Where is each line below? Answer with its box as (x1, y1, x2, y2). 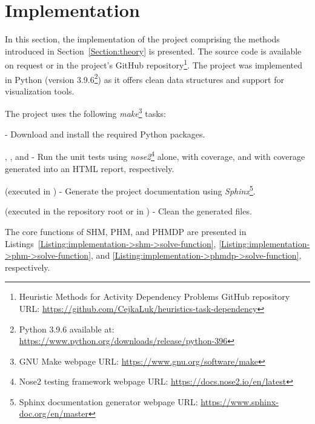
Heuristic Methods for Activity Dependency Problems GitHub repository (19, 290, 290, 303)
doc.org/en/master (19, 407, 88, 420)
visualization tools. (5, 84, 75, 97)
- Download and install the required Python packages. (5, 127, 205, 140)
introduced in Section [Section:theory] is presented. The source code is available (5, 44, 302, 57)
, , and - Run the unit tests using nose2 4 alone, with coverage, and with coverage (5, 148, 305, 162)
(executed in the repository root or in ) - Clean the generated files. (5, 205, 252, 217)
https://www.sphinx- (201, 395, 279, 408)
